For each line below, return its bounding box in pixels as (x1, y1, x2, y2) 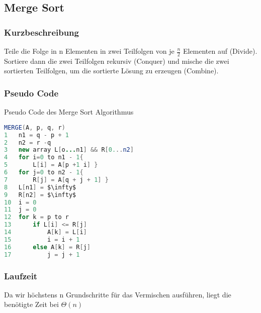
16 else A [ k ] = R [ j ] (4, 243, 91, 251)
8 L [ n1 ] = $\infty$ (4, 183, 76, 191)
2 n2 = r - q (4, 139, 51, 146)
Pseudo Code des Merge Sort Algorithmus (4, 107, 134, 117)
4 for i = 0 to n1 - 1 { (4, 154, 83, 161)
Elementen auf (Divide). (183, 46, 257, 56)
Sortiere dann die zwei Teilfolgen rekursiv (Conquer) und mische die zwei (4, 55, 229, 66)
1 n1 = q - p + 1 (4, 131, 69, 139)
